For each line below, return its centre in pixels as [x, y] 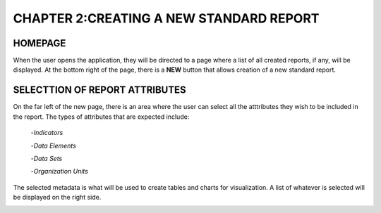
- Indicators [47, 133]
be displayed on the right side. [57, 198]
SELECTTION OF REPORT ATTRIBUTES [99, 90]
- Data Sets [47, 158]
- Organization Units [59, 172]
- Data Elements [54, 146]
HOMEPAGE [40, 43]
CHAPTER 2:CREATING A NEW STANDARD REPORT [166, 18]
